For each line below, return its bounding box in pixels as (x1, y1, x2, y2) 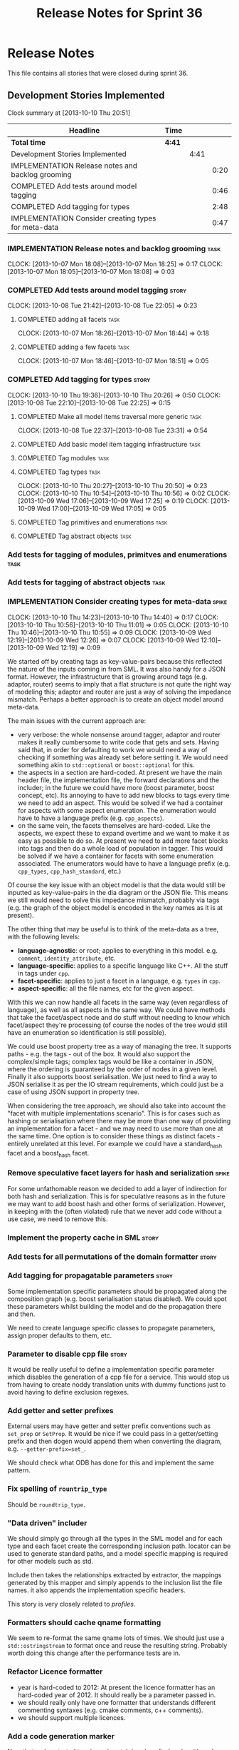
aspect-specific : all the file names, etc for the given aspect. (17, 983, 194, 993)
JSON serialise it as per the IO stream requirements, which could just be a (7, 1080, 224, 1088)
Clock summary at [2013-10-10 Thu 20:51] (7, 108, 131, 117)
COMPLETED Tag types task (17, 467, 101, 476)
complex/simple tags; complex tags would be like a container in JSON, (7, 1057, 214, 1066)
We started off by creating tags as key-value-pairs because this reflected (7, 657, 223, 665)
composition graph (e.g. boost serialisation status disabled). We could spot (7, 1294, 228, 1303)
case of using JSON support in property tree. (7, 1087, 140, 1096)
